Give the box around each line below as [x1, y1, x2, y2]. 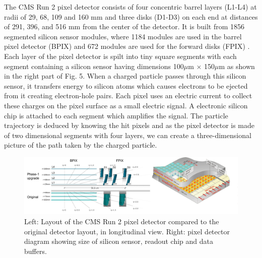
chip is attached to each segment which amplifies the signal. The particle [4, 110, 228, 120]
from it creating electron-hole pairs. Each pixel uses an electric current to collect [4, 90, 252, 101]
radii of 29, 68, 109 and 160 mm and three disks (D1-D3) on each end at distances [4, 11, 258, 22]
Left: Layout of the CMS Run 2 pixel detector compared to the [24, 216, 219, 226]
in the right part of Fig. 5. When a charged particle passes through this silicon [4, 71, 246, 81]
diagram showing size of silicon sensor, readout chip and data [24, 236, 214, 246]
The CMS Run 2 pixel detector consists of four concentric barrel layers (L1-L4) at [4, 2, 257, 12]
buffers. [24, 245, 47, 256]
